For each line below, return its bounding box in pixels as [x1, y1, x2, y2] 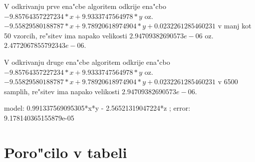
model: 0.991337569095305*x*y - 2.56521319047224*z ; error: [4, 103, 191, 113]
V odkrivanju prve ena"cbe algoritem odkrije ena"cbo [4, 1, 166, 11]
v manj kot [218, 20, 252, 31]
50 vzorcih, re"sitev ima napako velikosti [4, 30, 127, 40]
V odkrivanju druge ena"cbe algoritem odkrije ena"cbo [4, 56, 170, 67]
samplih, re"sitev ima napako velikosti [4, 86, 120, 96]
